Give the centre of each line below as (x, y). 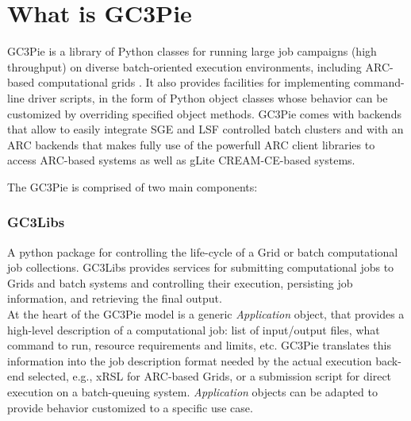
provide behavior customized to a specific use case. (130, 407)
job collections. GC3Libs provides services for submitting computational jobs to (201, 267)
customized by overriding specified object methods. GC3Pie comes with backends (204, 113)
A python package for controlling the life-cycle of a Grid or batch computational (203, 251)
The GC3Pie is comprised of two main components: (133, 186)
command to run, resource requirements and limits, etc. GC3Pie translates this (199, 345)
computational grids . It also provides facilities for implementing (194, 82)
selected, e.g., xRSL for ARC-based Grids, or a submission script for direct (210, 376)
